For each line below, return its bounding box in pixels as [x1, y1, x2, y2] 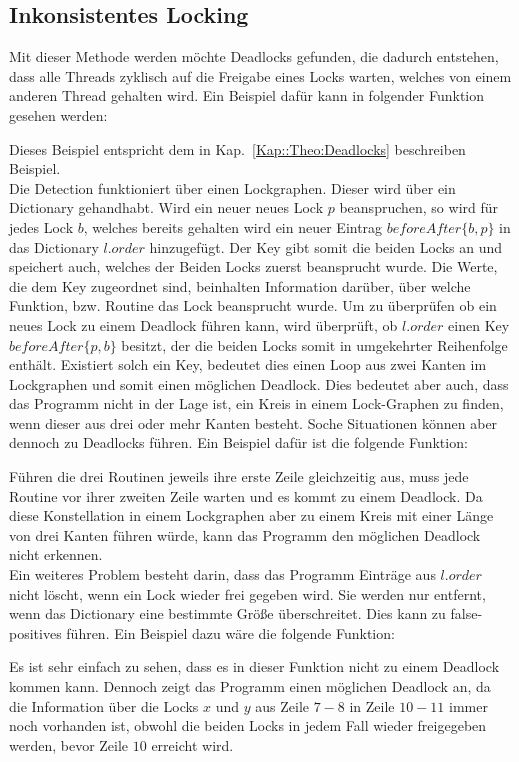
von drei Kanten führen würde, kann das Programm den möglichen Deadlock [9, 524, 481, 545]
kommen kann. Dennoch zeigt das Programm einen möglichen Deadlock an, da [9, 676, 491, 697]
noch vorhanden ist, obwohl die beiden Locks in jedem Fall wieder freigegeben [9, 715, 487, 736]
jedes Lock [9, 216, 74, 237]
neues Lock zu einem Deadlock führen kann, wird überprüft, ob [9, 314, 398, 335]
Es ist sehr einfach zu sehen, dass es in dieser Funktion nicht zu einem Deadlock [9, 656, 500, 677]
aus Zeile [255, 695, 310, 716]
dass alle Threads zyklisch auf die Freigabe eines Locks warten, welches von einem [9, 65, 512, 86]
